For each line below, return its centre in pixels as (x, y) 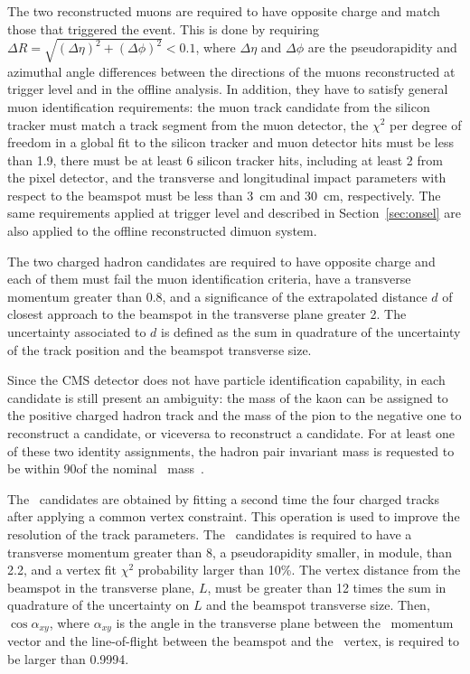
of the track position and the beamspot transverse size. (160, 349)
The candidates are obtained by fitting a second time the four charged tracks (223, 498)
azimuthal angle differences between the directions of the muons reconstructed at (231, 71)
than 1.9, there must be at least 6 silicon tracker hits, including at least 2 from (225, 159)
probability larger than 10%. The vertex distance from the (299, 570)
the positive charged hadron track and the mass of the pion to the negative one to (235, 415)
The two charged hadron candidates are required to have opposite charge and (221, 261)
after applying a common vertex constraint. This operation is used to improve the (234, 516)
